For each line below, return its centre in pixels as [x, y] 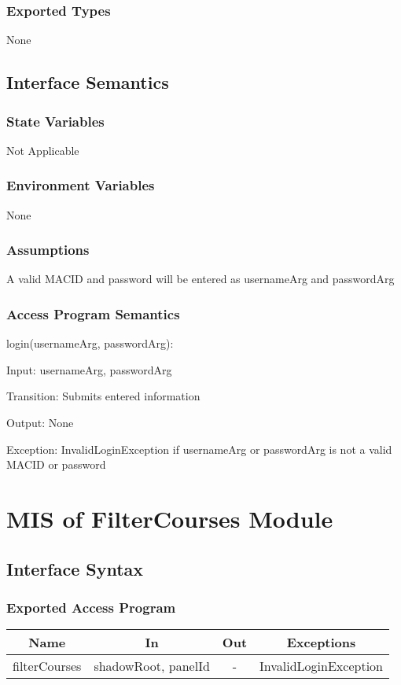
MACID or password [56, 464]
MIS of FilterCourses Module [170, 518]
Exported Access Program [91, 607]
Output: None [40, 423]
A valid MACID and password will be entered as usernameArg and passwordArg [200, 279]
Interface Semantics [88, 82]
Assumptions [48, 250]
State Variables [55, 121]
